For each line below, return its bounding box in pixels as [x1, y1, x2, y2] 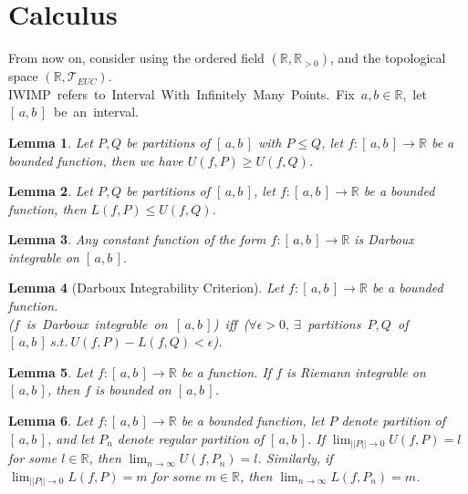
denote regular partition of [117, 428, 264, 448]
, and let [47, 428, 95, 448]
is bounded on [95, 380, 172, 399]
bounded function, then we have [8, 150, 183, 170]
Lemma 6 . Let [8, 411, 93, 430]
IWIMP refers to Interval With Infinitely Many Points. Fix [8, 84, 355, 103]
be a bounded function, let [181, 411, 325, 430]
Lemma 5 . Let [8, 362, 93, 381]
